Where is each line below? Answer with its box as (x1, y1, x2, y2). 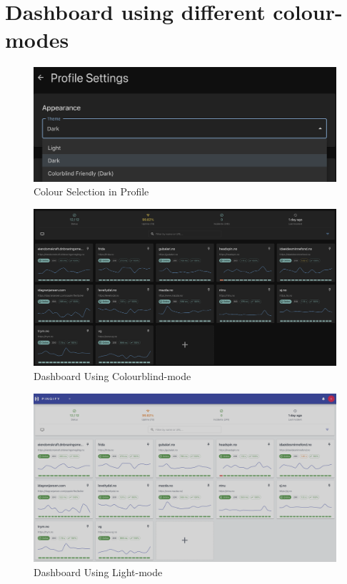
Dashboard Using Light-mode (34, 565, 163, 580)
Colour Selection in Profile (34, 184, 149, 199)
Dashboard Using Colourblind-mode (34, 369, 191, 384)
